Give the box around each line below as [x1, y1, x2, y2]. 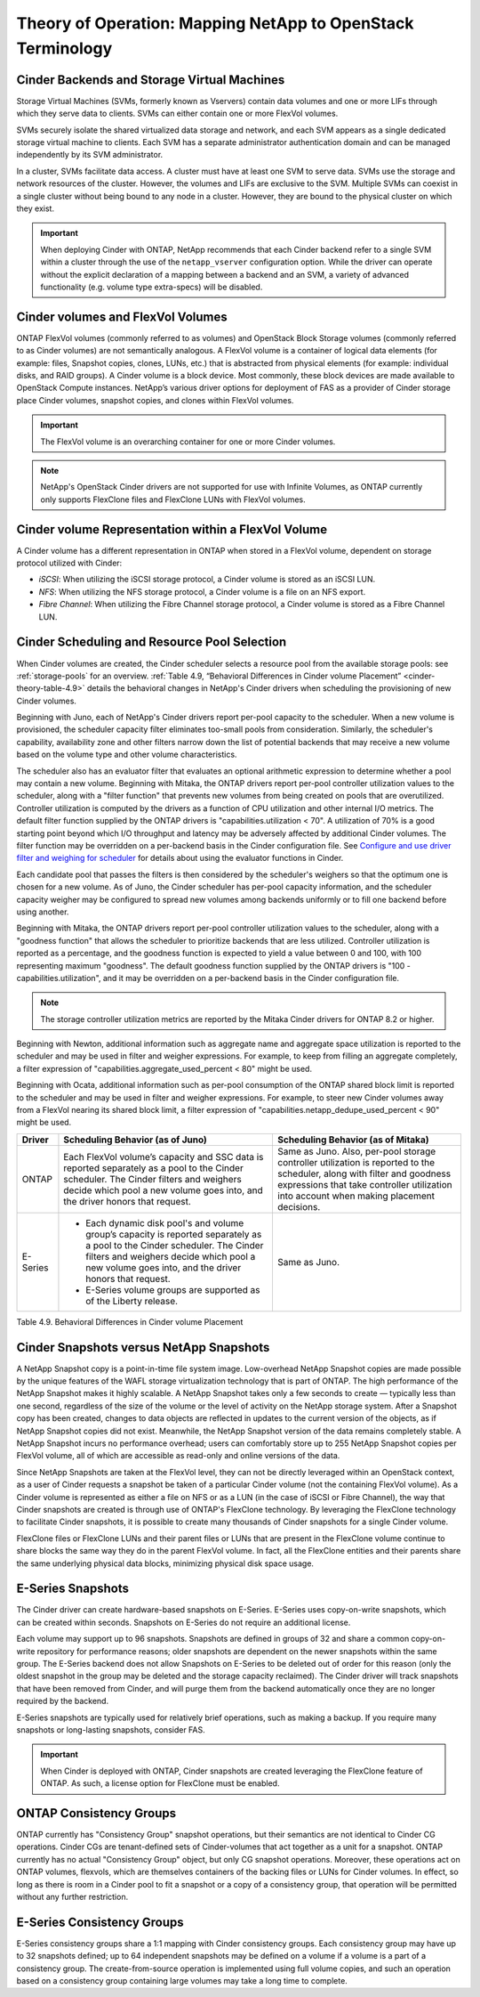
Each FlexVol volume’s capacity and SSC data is [63, 1150, 264, 1163]
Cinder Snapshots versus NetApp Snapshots [16, 1340, 270, 1355]
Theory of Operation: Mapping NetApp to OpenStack [16, 13, 414, 33]
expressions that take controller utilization [276, 1178, 452, 1190]
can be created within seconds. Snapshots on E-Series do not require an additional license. [16, 1617, 351, 1628]
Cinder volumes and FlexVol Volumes [16, 309, 228, 324]
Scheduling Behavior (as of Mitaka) [276, 1133, 429, 1146]
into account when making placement [276, 1189, 436, 1202]
